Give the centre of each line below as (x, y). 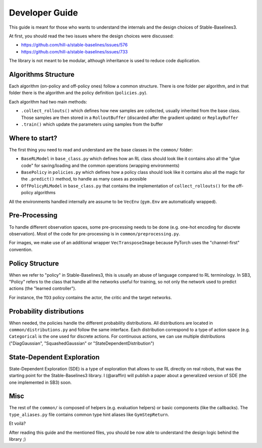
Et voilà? (17, 423)
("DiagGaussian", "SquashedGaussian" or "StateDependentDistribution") (82, 343)
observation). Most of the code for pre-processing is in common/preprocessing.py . (95, 233)
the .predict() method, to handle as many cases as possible (84, 179)
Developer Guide (43, 13)
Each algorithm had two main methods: (48, 101)
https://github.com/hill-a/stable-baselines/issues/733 (74, 51)
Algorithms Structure (42, 75)
